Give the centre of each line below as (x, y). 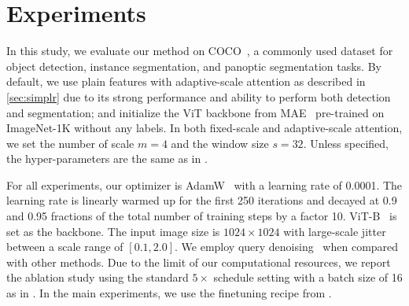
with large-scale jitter (335, 231)
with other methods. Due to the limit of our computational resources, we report (199, 262)
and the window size (220, 143)
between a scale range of (65, 247)
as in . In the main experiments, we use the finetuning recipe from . (169, 293)
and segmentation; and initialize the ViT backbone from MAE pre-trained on (195, 112)
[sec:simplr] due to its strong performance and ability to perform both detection (199, 96)
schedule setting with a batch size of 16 (308, 277)
